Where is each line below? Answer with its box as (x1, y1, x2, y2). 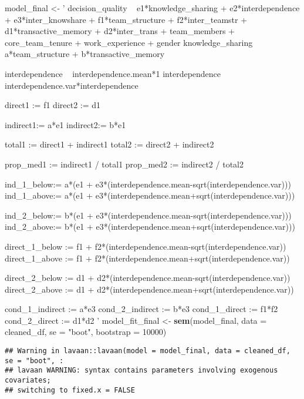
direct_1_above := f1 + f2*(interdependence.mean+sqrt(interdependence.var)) (5, 252, 290, 264)
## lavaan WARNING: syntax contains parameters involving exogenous (5, 366, 278, 375)
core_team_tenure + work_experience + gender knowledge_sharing (5, 36, 253, 48)
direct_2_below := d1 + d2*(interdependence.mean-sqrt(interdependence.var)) (5, 271, 291, 284)
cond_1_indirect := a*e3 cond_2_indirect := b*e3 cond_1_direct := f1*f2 (5, 303, 278, 315)
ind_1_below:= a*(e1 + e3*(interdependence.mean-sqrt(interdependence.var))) (5, 177, 291, 190)
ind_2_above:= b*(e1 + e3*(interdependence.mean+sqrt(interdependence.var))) (5, 220, 295, 233)
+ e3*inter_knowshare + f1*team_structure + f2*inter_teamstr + (5, 13, 248, 25)
